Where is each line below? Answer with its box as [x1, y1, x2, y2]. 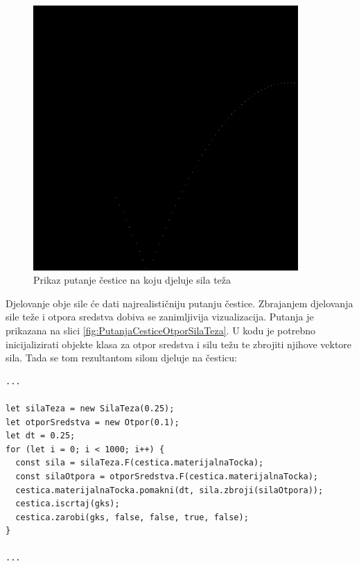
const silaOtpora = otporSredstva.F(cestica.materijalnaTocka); [15, 471, 319, 481]
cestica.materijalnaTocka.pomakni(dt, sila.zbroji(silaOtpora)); [15, 485, 324, 495]
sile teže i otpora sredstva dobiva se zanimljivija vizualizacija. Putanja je [6, 309, 314, 324]
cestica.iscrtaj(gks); [15, 499, 120, 509]
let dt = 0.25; [6, 431, 76, 441]
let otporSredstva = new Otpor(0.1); [6, 417, 179, 427]
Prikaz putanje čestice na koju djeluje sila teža [33, 273, 231, 287]
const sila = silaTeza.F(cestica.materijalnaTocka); [15, 458, 264, 468]
